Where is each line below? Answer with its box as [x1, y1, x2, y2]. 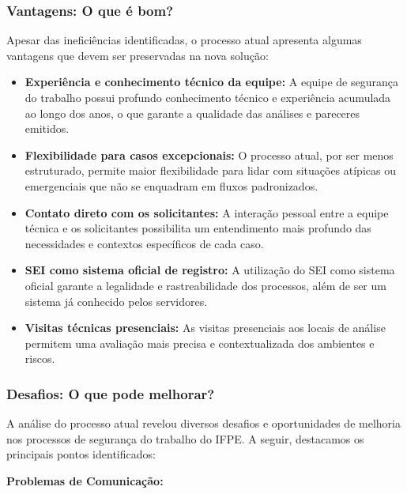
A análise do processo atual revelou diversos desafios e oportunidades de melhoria [6, 415, 401, 432]
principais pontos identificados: [6, 446, 156, 462]
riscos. [24, 350, 55, 367]
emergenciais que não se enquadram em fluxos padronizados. [24, 177, 318, 194]
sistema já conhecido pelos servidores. [24, 292, 208, 309]
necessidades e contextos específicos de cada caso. [24, 235, 264, 251]
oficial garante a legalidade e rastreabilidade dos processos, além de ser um [24, 277, 386, 293]
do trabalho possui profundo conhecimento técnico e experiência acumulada [24, 89, 391, 105]
